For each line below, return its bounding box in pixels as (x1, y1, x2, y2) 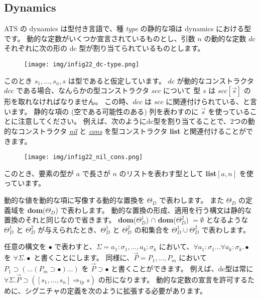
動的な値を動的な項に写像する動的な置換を (4, 195, 145, 205)
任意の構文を (4, 241, 46, 252)
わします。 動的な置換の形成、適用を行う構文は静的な (74, 204, 252, 215)
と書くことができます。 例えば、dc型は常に (111, 263, 253, 274)
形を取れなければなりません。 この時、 (4, 96, 133, 107)
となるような (206, 214, 248, 225)
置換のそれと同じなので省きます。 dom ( (4, 214, 137, 225)
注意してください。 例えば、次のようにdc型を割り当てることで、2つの (18, 116, 248, 126)
